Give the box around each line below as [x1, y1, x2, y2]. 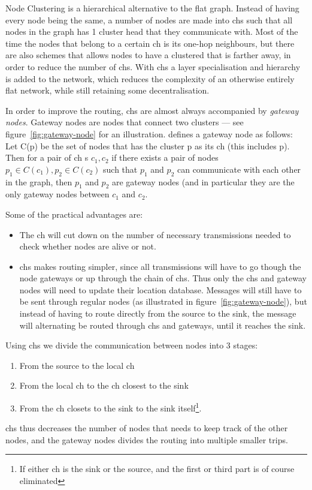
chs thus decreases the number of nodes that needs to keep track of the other [5, 422, 288, 434]
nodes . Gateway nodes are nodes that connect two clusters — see [5, 116, 244, 128]
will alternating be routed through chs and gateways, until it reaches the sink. [19, 318, 306, 331]
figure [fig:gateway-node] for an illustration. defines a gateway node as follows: [5, 127, 293, 140]
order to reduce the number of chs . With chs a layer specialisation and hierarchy [5, 60, 301, 73]
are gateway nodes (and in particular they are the [111, 175, 295, 188]
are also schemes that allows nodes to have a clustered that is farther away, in [5, 49, 291, 61]
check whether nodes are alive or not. [19, 240, 156, 252]
